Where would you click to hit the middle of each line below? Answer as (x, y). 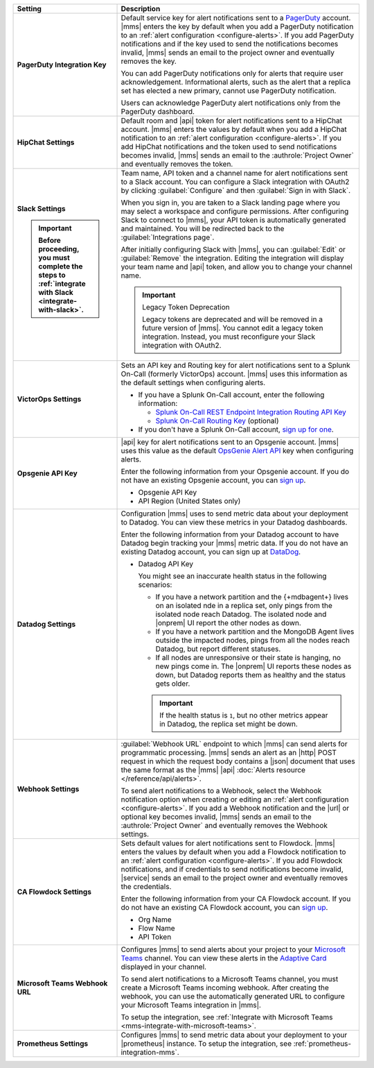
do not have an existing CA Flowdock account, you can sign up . (224, 907)
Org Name (155, 919)
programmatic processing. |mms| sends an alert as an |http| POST (229, 753)
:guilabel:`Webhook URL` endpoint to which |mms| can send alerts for (234, 744)
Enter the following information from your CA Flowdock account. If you (236, 899)
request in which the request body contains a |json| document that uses (238, 761)
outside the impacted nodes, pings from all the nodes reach (252, 640)
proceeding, (59, 249)
